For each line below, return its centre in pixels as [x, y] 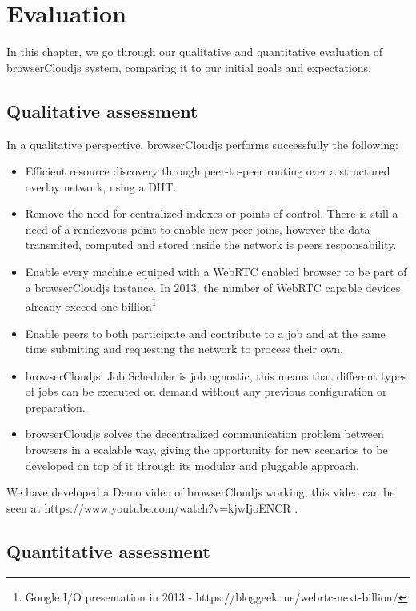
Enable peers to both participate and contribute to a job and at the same [205, 333]
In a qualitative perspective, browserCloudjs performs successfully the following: [202, 144]
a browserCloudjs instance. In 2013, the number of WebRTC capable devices [213, 287]
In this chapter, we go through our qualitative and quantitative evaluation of [195, 52]
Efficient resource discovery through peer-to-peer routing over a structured [208, 171]
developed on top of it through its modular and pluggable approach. [192, 465]
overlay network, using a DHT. [101, 186]
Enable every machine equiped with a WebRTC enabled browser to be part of [216, 272]
